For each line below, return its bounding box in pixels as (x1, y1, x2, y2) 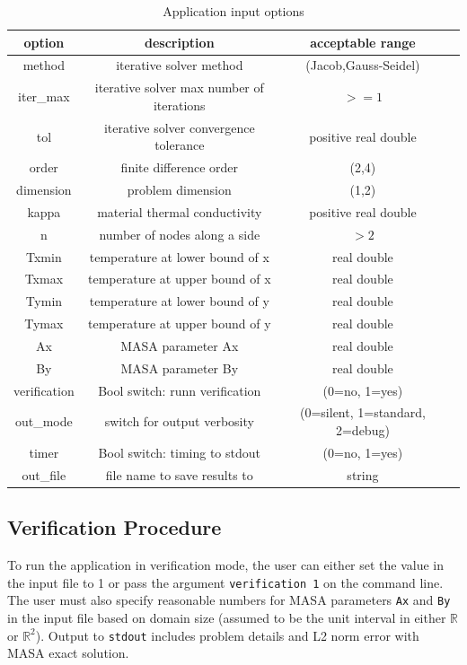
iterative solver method (116, 56, 243, 74)
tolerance (154, 136, 205, 154)
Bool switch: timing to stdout (98, 442, 260, 461)
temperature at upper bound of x (88, 269, 271, 288)
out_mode (14, 412, 73, 431)
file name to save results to (105, 465, 253, 484)
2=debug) (335, 421, 390, 440)
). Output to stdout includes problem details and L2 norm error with (35, 626, 419, 644)
